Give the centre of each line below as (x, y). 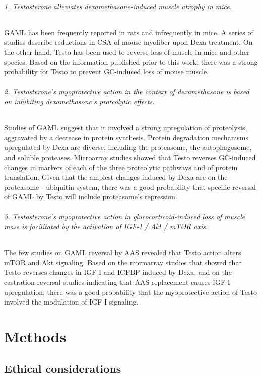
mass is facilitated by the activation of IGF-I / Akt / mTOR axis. (106, 226)
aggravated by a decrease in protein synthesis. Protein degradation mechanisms (126, 137)
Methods (35, 336)
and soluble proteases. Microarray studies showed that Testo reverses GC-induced (130, 157)
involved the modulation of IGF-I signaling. (71, 302)
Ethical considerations (63, 368)
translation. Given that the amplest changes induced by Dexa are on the (116, 177)
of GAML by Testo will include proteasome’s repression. (91, 197)
